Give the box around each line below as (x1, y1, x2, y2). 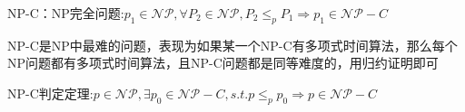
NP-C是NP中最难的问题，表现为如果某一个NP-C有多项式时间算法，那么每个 (7, 35, 458, 54)
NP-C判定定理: (7, 83, 94, 102)
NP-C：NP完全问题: (7, 4, 124, 22)
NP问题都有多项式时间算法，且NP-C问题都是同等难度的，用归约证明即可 (7, 53, 439, 72)
